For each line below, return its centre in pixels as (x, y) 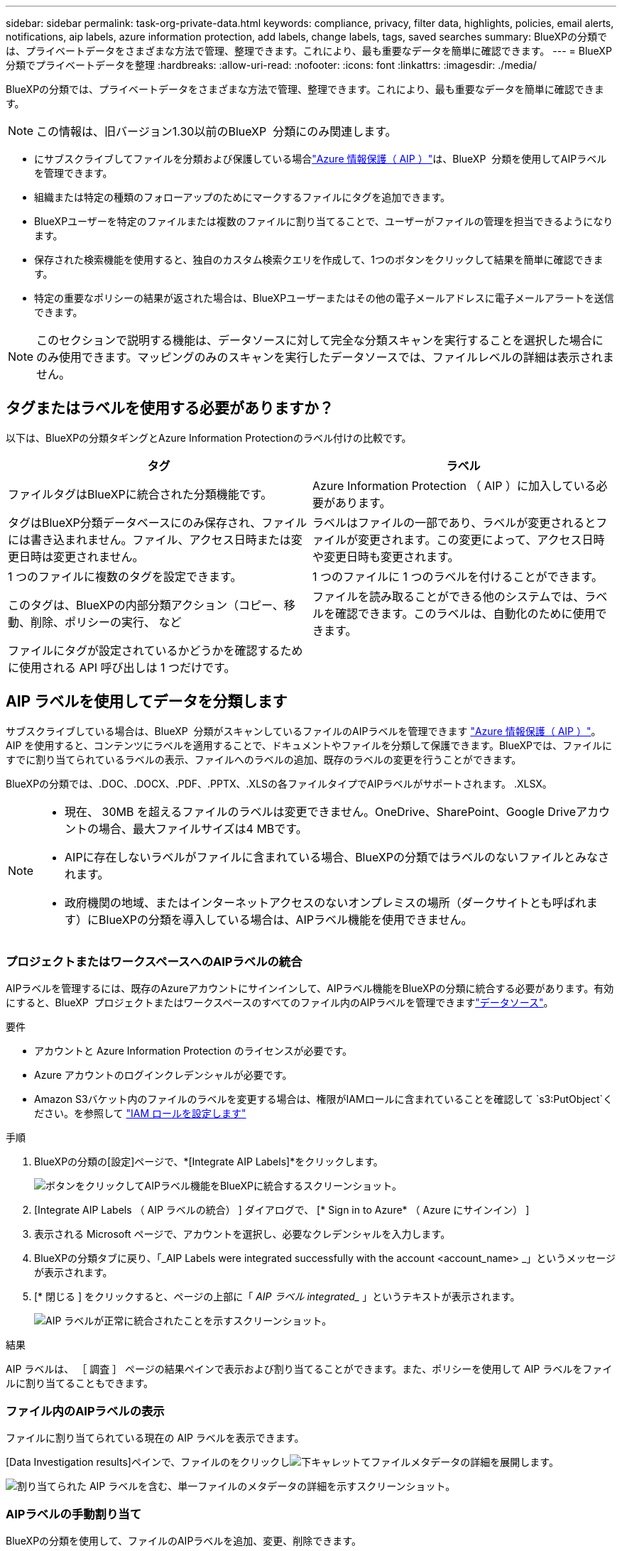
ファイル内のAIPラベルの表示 (85, 1411)
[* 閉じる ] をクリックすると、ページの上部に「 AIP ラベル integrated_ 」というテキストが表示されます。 (277, 1297)
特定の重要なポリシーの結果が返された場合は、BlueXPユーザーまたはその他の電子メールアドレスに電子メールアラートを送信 (324, 298)
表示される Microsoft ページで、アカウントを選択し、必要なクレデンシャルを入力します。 (242, 1234)
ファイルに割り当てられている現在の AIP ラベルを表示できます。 (155, 1438)
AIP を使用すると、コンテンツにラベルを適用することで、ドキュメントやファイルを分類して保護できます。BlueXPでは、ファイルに (309, 745)
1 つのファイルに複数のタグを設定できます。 (125, 576)
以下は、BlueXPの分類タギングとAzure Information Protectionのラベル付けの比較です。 (209, 437)
